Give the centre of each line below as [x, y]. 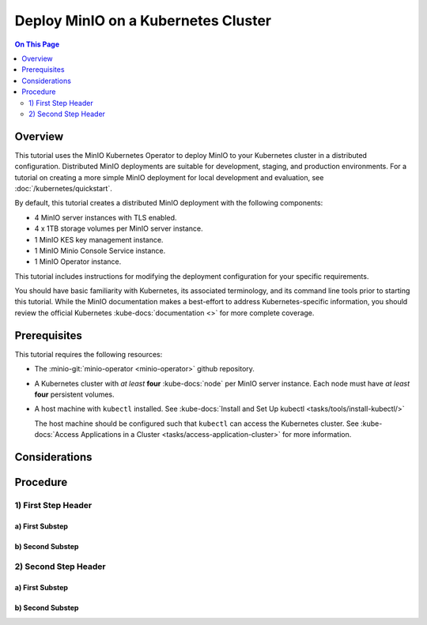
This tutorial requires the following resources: [89, 354]
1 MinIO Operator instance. [78, 262]
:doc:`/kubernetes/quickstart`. [63, 188]
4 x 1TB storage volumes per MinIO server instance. [119, 228]
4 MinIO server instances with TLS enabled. [106, 217]
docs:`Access [57, 435]
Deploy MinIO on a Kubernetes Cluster [143, 21]
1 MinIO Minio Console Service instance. [100, 250]
